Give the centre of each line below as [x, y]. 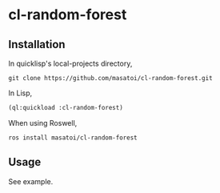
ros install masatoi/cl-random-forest [73, 138]
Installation [37, 44]
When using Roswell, [43, 123]
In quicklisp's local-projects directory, [70, 63]
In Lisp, [20, 93]
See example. [31, 181]
